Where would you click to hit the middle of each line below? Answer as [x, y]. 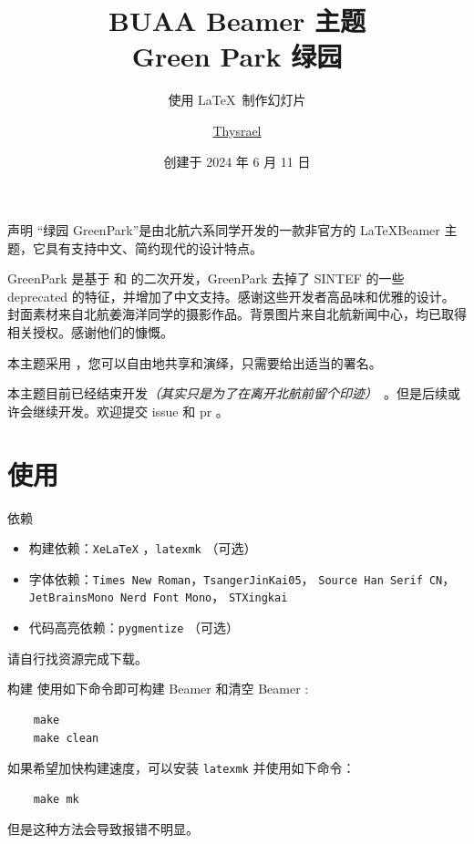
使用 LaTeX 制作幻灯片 [237, 100]
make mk [56, 799]
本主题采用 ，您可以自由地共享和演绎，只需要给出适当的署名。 [195, 362]
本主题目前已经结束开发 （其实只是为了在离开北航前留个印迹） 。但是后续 [227, 393]
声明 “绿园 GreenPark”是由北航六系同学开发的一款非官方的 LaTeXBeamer [224, 230]
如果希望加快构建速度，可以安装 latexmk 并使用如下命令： [181, 768]
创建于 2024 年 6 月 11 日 [237, 161]
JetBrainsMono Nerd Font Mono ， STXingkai [158, 597]
